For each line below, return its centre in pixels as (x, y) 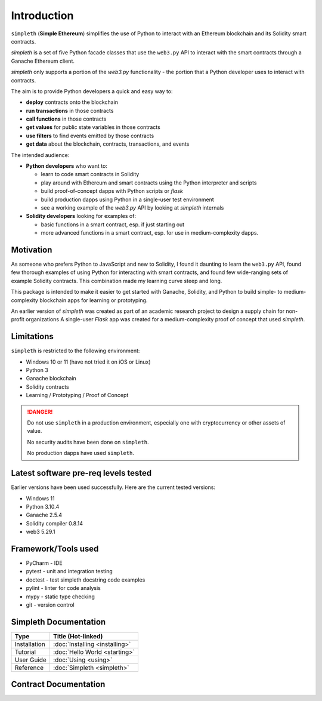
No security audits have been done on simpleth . (88, 442)
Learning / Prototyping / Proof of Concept (77, 395)
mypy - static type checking (60, 597)
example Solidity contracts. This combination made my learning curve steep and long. (117, 281)
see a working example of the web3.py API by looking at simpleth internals (132, 207)
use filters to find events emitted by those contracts (90, 136)
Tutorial (25, 652)
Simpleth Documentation (58, 622)
